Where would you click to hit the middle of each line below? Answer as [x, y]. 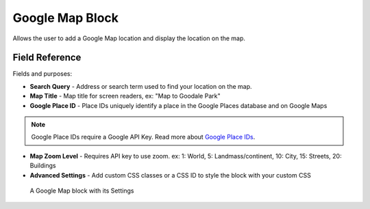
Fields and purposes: [42, 74]
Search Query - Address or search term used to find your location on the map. [141, 86]
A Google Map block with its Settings [82, 191]
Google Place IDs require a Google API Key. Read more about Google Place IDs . [143, 137]
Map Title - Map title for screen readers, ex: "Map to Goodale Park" [125, 96]
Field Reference [47, 58]
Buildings [43, 166]
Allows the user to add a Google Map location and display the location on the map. [129, 38]
